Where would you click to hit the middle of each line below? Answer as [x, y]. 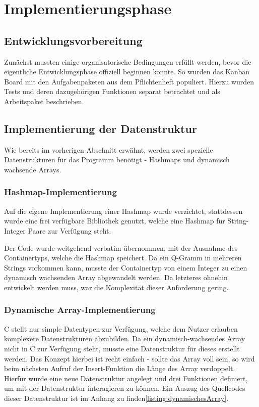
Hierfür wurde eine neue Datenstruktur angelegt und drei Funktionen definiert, [126, 378]
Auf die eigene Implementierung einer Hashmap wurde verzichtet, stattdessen [123, 211]
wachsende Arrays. [33, 169]
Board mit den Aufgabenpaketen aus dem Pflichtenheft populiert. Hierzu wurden [129, 81]
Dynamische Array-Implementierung [80, 310]
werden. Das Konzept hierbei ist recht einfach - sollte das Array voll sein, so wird [129, 358]
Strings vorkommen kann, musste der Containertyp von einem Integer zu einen [126, 267]
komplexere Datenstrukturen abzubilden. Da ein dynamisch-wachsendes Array [125, 338]
